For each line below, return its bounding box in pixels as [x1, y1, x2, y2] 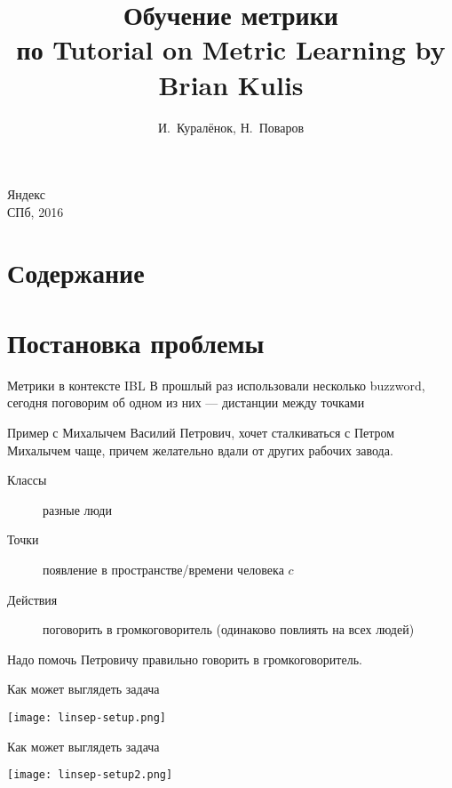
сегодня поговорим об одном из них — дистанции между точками [7, 393, 365, 412]
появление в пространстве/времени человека [43, 559, 284, 578]
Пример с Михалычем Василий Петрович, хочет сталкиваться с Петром [7, 422, 395, 441]
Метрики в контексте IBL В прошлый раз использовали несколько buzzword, [7, 375, 425, 394]
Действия [7, 590, 58, 608]
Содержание [7, 254, 145, 291]
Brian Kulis [158, 66, 304, 102]
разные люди [43, 500, 112, 519]
